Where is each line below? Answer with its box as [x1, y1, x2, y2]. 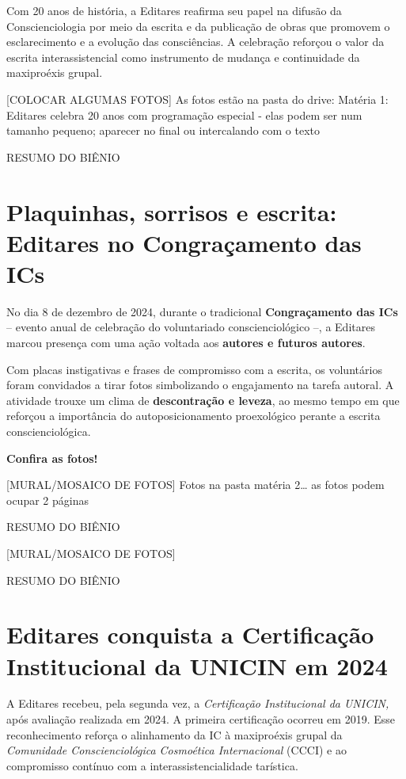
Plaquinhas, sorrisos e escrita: [6, 195, 337, 227]
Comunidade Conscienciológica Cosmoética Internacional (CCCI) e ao [6, 742, 347, 758]
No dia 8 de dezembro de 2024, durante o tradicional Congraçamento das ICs [6, 303, 398, 319]
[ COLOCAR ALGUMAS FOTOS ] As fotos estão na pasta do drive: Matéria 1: [6, 90, 389, 107]
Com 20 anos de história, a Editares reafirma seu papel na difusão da [6, 2, 342, 18]
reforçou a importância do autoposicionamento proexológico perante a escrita [6, 407, 381, 424]
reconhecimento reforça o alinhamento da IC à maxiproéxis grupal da [6, 726, 343, 743]
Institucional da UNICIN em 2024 [6, 649, 388, 682]
